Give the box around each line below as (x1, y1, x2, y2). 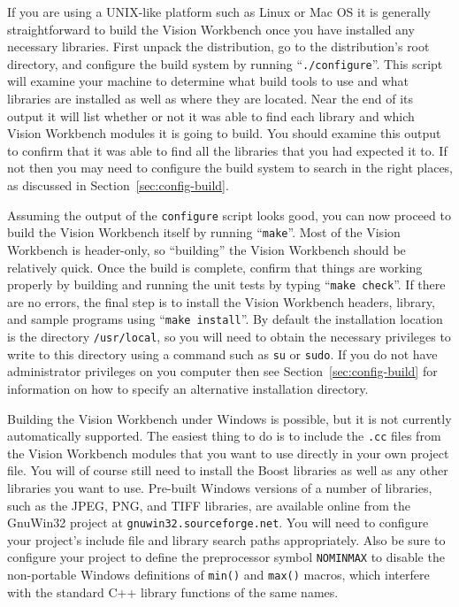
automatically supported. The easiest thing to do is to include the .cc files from (7, 426, 441, 445)
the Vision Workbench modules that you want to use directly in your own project (7, 443, 449, 462)
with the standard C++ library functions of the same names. (7, 582, 339, 601)
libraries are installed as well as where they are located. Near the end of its (7, 89, 414, 108)
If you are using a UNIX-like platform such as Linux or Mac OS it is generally (7, 3, 431, 20)
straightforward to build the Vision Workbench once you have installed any (7, 19, 415, 38)
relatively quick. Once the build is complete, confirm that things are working (7, 257, 423, 276)
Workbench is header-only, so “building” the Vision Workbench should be (7, 240, 406, 258)
